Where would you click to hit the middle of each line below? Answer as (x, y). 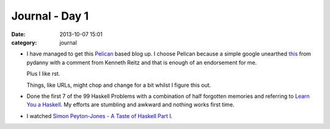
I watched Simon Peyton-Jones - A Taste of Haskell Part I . (100, 116)
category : (24, 42)
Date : (18, 34)
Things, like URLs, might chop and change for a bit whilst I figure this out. (119, 85)
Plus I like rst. (43, 74)
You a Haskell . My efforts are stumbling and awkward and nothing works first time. (130, 105)
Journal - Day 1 (50, 16)
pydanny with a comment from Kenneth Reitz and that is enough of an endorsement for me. (142, 62)
